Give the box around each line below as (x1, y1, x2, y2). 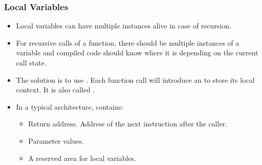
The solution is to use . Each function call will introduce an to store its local (16, 74, 255, 85)
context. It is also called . (16, 84, 95, 95)
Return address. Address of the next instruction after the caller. (28, 118, 227, 129)
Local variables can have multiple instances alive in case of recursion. (16, 20, 231, 31)
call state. (16, 57, 46, 68)
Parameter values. (28, 135, 84, 146)
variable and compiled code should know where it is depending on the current (16, 47, 258, 58)
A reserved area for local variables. (28, 152, 136, 163)
